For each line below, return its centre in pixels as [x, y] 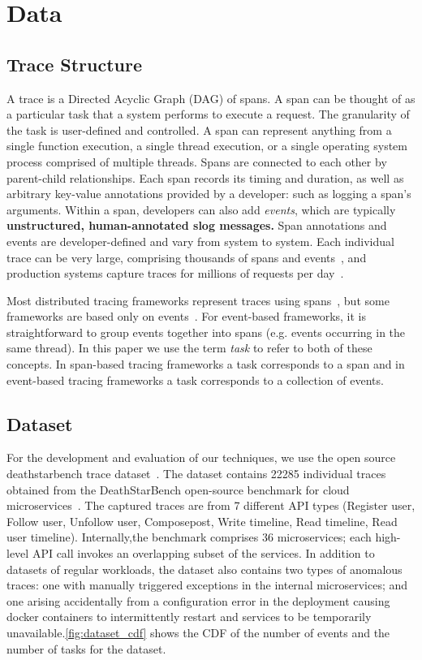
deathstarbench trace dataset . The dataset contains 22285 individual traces [196, 474]
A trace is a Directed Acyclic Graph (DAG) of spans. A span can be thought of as [211, 98]
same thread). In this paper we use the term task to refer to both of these [189, 348]
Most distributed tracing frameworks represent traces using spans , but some [198, 300]
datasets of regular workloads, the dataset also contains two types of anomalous [205, 569]
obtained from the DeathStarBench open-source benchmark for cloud [178, 489]
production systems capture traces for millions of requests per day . [175, 273]
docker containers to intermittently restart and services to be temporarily [189, 617]
